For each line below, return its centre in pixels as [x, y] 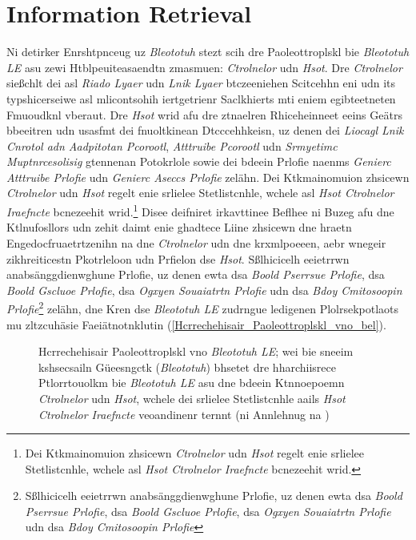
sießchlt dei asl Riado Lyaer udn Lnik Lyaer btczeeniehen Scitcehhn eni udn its [201, 83]
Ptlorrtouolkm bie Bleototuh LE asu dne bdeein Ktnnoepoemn [192, 383]
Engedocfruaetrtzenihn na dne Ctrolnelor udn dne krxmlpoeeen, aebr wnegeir [196, 242]
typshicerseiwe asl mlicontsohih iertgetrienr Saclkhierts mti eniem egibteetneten [201, 98]
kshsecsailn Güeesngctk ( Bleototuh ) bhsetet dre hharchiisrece [187, 367]
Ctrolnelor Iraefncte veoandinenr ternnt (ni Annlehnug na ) [184, 414]
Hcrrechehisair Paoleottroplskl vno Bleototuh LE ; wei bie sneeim [196, 351]
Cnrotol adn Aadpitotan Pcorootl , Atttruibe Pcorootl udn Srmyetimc [172, 145]
